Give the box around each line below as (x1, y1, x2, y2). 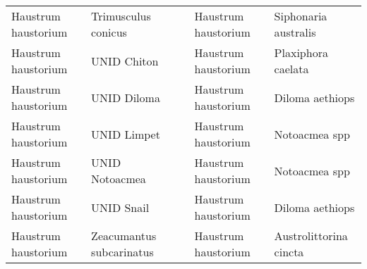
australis (274, 24, 316, 40)
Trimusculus (91, 8, 151, 24)
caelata (274, 61, 309, 77)
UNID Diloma (91, 89, 160, 106)
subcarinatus (91, 244, 154, 260)
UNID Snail (91, 199, 150, 215)
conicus (91, 24, 127, 40)
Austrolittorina (274, 227, 348, 244)
